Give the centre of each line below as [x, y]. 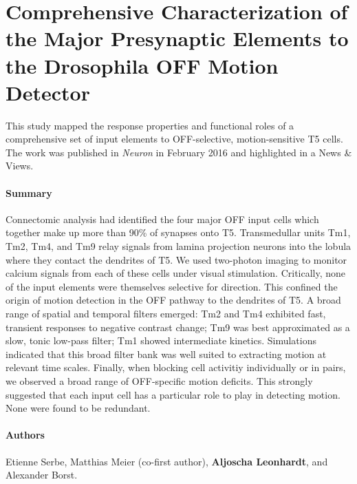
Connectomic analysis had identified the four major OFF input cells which [162, 219]
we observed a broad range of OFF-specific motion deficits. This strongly [159, 380]
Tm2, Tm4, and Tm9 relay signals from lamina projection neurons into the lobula [178, 246]
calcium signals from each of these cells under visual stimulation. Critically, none [176, 273]
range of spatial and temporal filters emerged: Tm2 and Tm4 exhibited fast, [166, 314]
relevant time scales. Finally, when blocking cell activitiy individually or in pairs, [176, 367]
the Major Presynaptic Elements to [177, 38]
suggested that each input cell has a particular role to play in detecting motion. [173, 394]
